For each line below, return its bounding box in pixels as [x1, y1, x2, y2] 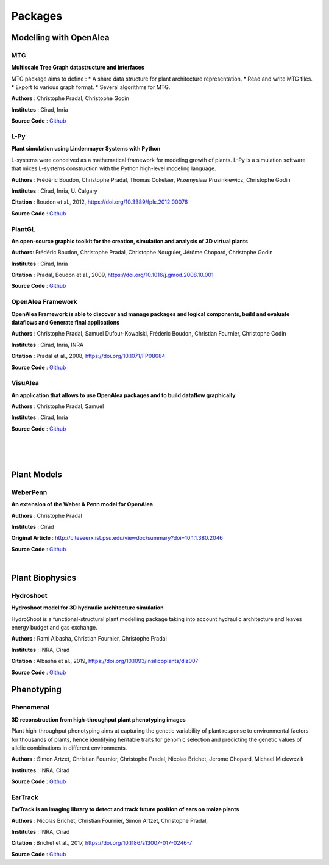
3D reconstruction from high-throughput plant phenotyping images [11, 716, 186, 723]
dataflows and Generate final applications [11, 318, 120, 326]
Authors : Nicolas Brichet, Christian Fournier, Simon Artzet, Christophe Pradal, [11, 817, 208, 824]
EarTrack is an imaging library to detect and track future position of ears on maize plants [11, 806, 239, 813]
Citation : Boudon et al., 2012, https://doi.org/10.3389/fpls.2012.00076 [11, 198, 188, 206]
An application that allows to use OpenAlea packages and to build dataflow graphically [11, 391, 236, 399]
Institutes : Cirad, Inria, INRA [11, 341, 84, 348]
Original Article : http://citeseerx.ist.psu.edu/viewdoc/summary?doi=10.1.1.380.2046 [11, 534, 224, 542]
